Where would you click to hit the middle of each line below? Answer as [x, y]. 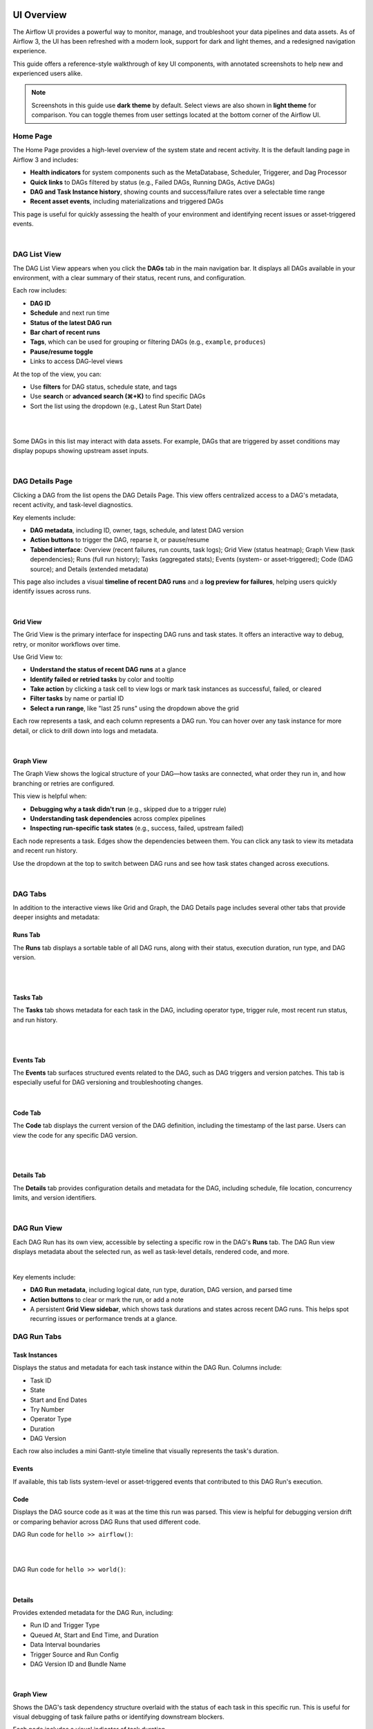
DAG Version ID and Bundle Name [78, 1664]
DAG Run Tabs [37, 1337]
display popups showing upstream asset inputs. [80, 451]
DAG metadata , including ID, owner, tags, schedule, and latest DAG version [137, 530]
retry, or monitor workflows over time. [67, 644]
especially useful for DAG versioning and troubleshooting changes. [108, 1082]
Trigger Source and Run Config [74, 1654]
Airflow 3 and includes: [46, 160]
